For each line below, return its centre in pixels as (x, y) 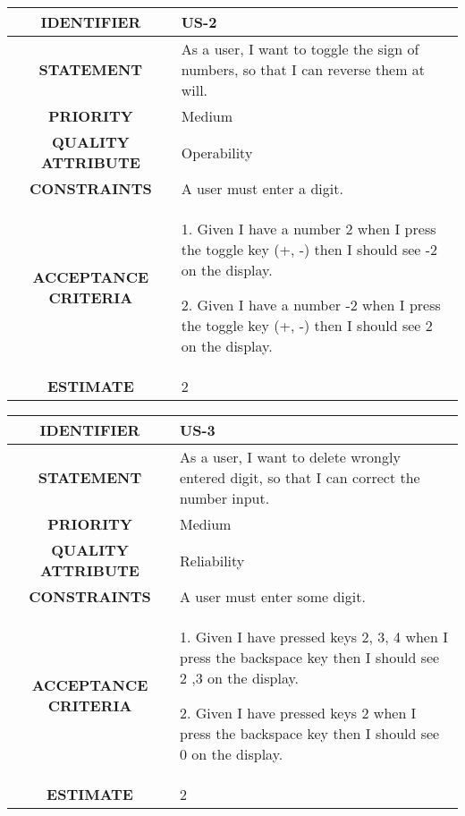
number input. (225, 498)
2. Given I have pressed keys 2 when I (298, 713)
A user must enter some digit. (273, 596)
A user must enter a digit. (262, 188)
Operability (217, 152)
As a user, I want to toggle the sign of (300, 49)
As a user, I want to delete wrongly (290, 457)
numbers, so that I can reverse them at (303, 69)
